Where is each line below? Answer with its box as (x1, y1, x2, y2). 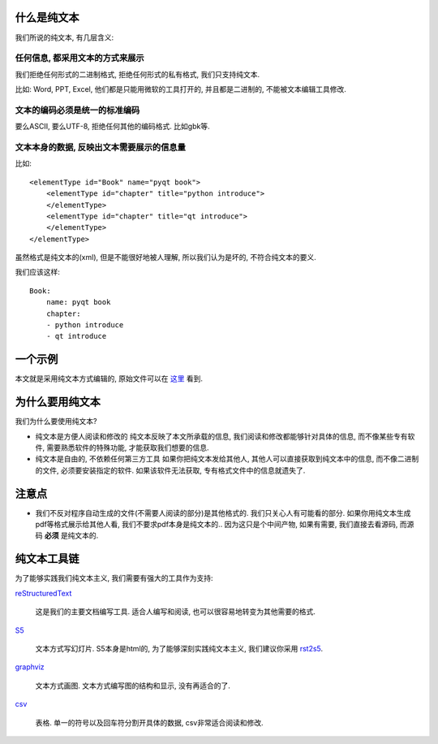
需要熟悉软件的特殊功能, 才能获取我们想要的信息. (45, 443, 209, 452)
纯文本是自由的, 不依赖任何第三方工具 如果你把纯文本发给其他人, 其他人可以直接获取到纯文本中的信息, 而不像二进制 (35, 454, 419, 464)
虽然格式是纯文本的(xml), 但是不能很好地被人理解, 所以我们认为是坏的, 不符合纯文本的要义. (15, 253, 316, 262)
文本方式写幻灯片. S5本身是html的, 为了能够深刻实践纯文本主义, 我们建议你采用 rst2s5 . (35, 643, 324, 653)
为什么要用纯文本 (15, 395, 101, 409)
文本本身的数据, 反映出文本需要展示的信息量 (15, 141, 187, 153)
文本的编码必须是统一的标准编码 (15, 104, 140, 115)
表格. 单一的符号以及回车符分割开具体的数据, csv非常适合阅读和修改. (35, 717, 264, 727)
